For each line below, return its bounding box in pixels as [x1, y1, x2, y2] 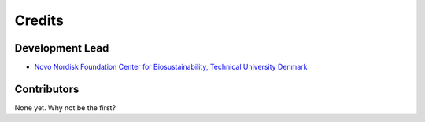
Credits [14, 12, 65, 29]
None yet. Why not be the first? [14, 102, 116, 113]
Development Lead [14, 41, 109, 55]
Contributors [14, 82, 79, 95]
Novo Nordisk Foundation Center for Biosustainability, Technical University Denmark [34, 63, 308, 72]
